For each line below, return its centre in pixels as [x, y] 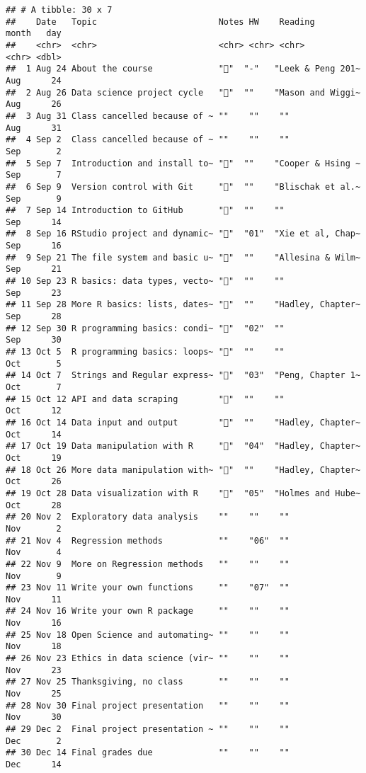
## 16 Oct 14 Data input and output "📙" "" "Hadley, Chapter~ [183, 422]
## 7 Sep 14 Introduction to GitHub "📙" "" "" [145, 211]
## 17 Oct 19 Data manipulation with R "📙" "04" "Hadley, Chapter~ [183, 446]
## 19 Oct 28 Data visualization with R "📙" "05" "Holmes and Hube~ [183, 493]
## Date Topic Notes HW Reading [160, 22]
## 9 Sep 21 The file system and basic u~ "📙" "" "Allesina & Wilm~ [183, 257]
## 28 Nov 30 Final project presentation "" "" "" [148, 705]
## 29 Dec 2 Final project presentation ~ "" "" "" [148, 729]
